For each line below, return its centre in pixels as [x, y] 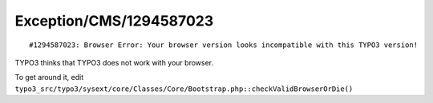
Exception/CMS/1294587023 [114, 21]
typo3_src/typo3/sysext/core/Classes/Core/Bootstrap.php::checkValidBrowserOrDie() [184, 89]
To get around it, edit [49, 77]
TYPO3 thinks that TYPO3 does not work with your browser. [114, 62]
